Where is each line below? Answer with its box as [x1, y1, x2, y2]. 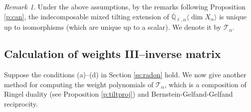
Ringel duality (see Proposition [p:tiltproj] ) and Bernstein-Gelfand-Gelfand [4, 89, 233, 99]
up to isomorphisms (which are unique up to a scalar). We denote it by [4, 22, 222, 32]
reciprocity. [4, 98, 38, 109]
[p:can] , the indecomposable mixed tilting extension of [4, 11, 169, 21]
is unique [219, 11, 247, 21]
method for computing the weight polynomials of [4, 79, 154, 89]
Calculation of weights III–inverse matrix [4, 46, 221, 61]
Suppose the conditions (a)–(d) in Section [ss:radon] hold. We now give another [4, 69, 247, 80]
